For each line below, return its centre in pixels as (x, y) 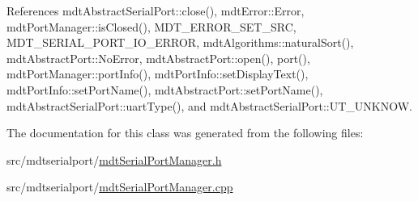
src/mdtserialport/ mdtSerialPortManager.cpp (120, 187)
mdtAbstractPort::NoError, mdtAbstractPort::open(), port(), (158, 58)
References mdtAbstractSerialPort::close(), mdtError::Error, (156, 10)
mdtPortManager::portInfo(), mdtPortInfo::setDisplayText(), (158, 74)
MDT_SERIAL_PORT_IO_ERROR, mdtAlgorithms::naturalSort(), (180, 42)
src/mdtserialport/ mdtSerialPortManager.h (114, 159)
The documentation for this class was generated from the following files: (185, 133)
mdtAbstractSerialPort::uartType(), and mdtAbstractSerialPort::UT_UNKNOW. (210, 105)
